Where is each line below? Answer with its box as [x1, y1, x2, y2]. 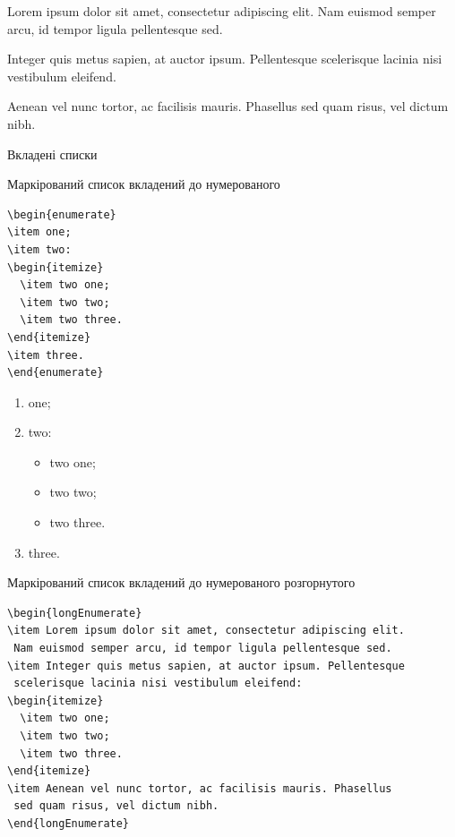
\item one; [7, 226, 72, 239]
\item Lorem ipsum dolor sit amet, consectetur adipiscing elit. [7, 624, 405, 637]
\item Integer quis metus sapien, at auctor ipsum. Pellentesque [7, 659, 405, 672]
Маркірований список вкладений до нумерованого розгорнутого [7, 573, 356, 592]
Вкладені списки [7, 144, 98, 163]
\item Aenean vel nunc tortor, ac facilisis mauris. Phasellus [7, 781, 392, 795]
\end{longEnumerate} [7, 816, 130, 830]
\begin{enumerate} [7, 208, 116, 221]
